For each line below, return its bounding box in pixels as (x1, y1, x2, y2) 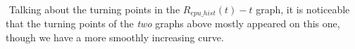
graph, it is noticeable (256, 2, 350, 16)
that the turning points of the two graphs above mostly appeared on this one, (6, 16, 340, 31)
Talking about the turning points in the (8, 2, 180, 16)
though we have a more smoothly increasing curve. (6, 30, 224, 45)
